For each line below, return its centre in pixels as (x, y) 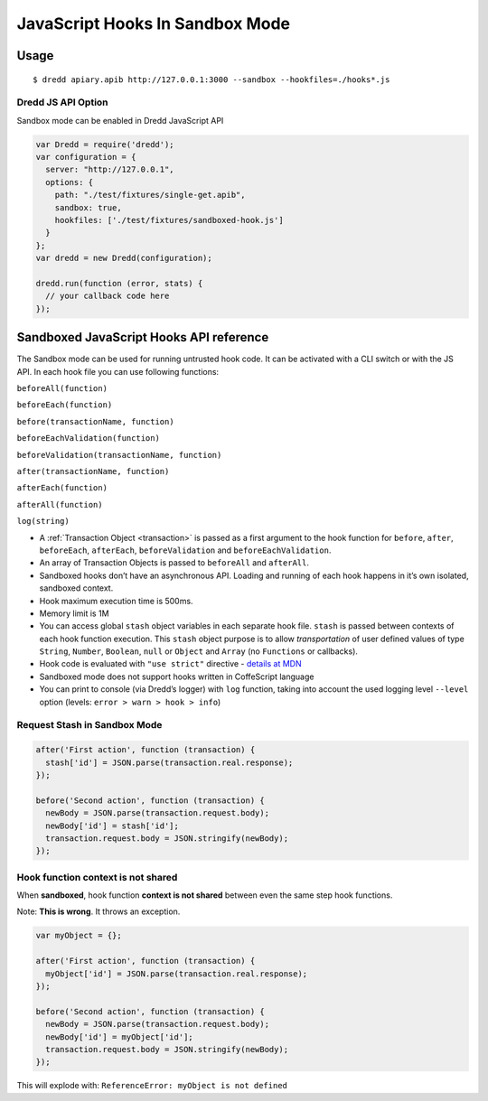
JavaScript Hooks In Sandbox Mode (154, 23)
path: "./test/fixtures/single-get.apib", (150, 195)
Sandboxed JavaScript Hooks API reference (143, 337)
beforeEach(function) (65, 405)
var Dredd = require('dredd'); (105, 144)
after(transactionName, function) (93, 471)
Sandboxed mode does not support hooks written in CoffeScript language (177, 676)
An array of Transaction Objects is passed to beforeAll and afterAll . (174, 563)
